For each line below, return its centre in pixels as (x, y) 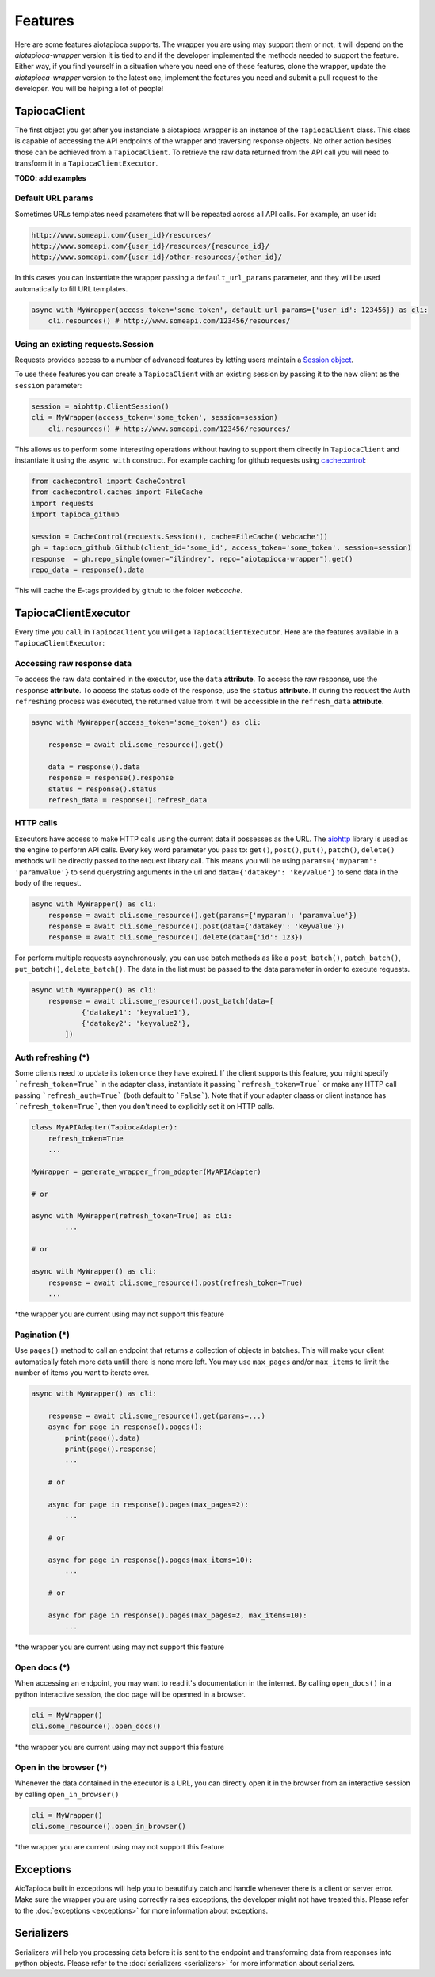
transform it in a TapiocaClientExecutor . (86, 163)
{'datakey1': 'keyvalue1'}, (135, 1012)
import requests (63, 503)
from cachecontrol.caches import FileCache (117, 492)
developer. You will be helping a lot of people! (89, 89)
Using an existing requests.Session (84, 344)
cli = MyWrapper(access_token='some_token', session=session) (155, 417)
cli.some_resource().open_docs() (96, 1726)
